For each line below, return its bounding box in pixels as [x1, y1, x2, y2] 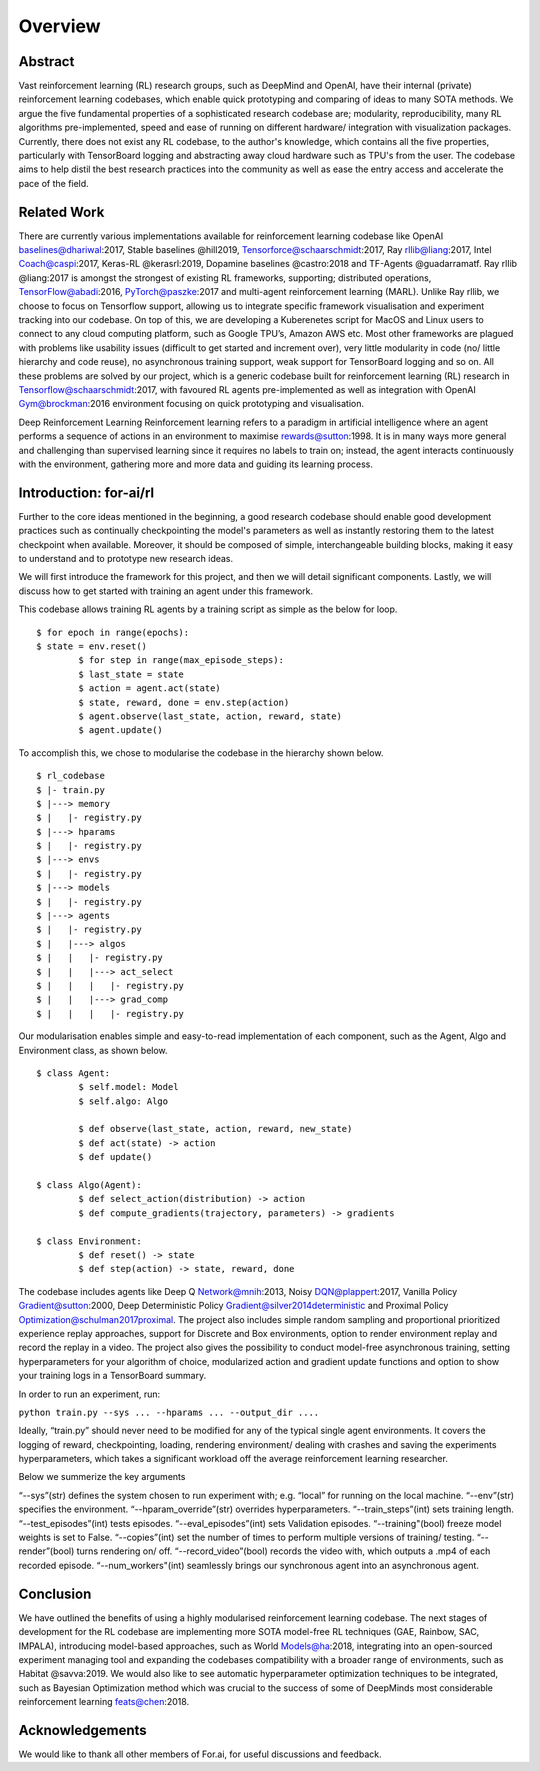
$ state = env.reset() [36, 640, 148, 652]
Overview [18, 15, 101, 37]
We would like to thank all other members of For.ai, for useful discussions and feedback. [18, 1748, 382, 1760]
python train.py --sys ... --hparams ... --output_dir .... [18, 1406, 320, 1418]
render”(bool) [18, 1545, 75, 1557]
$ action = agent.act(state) [78, 683, 222, 694]
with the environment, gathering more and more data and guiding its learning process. [18, 458, 374, 470]
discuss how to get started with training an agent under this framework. [18, 585, 314, 597]
